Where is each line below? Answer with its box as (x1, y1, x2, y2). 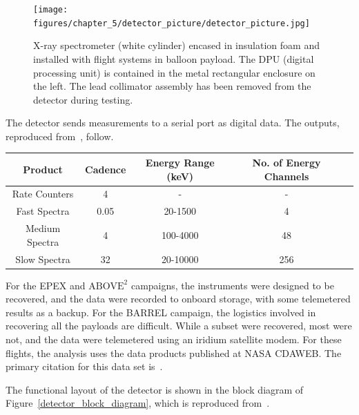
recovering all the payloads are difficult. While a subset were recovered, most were (6, 318, 352, 333)
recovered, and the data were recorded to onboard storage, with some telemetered (6, 291, 351, 306)
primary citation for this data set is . (6, 359, 163, 374)
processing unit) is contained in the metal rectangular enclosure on (33, 65, 316, 79)
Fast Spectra (16, 204, 70, 218)
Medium (25, 221, 61, 235)
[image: (33, 5, 68, 15)
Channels (264, 168, 309, 183)
